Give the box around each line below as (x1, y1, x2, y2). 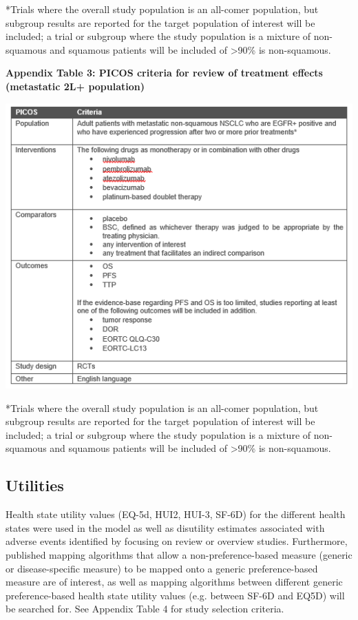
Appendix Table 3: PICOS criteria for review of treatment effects (6, 65, 323, 80)
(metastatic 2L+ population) (6, 79, 145, 93)
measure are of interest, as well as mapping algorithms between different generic (6, 575, 343, 589)
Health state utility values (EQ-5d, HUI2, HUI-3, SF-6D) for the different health (6, 507, 346, 521)
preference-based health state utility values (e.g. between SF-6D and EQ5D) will (6, 588, 345, 602)
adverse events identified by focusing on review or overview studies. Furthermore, (6, 534, 348, 548)
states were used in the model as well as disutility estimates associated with (6, 520, 325, 535)
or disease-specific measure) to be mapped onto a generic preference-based (6, 561, 318, 575)
